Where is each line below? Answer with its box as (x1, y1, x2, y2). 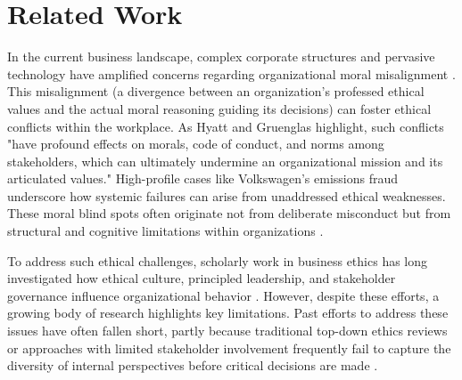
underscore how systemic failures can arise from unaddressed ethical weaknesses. (7, 186, 446, 205)
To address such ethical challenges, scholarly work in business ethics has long (7, 251, 428, 270)
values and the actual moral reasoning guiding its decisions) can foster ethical (7, 99, 432, 117)
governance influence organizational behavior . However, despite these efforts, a (7, 286, 440, 304)
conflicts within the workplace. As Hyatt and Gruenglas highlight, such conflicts (7, 117, 444, 135)
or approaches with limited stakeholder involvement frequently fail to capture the (7, 338, 451, 357)
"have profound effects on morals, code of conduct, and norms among (7, 134, 384, 153)
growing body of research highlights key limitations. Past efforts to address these (7, 303, 449, 322)
